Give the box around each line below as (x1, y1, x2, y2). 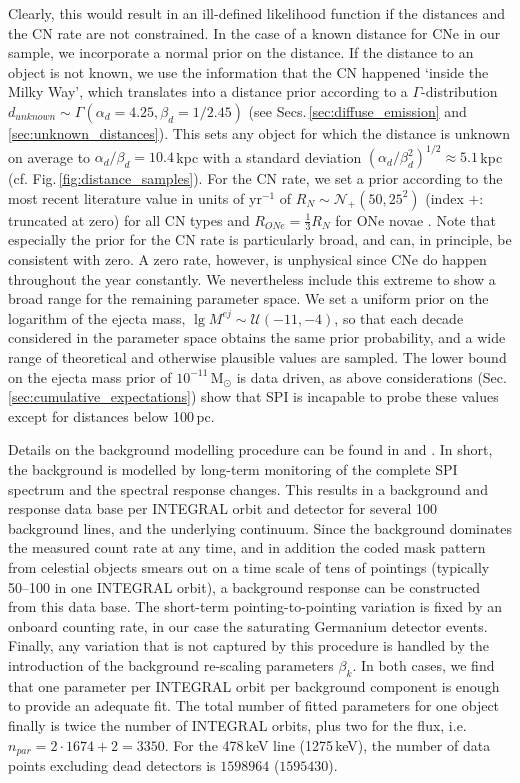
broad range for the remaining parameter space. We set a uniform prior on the (8, 288, 489, 309)
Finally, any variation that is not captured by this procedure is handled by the (8, 635, 489, 656)
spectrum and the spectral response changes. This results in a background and (8, 478, 488, 499)
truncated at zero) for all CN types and (8, 209, 250, 230)
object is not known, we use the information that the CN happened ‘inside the (8, 61, 489, 82)
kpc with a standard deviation (176, 146, 362, 167)
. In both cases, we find (352, 654, 495, 675)
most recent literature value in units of (8, 187, 245, 208)
